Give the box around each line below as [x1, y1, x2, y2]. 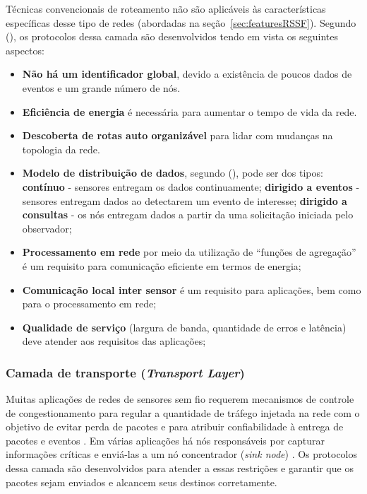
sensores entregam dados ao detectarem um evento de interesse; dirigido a [22, 193, 347, 208]
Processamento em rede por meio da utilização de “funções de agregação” [22, 245, 356, 259]
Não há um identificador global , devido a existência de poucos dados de [22, 66, 352, 81]
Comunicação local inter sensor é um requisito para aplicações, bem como [22, 282, 361, 297]
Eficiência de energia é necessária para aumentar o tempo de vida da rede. [22, 104, 357, 119]
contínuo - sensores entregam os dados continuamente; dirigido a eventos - [22, 179, 360, 194]
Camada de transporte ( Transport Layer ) [6, 363, 245, 381]
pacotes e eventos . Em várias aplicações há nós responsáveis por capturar [6, 433, 325, 447]
